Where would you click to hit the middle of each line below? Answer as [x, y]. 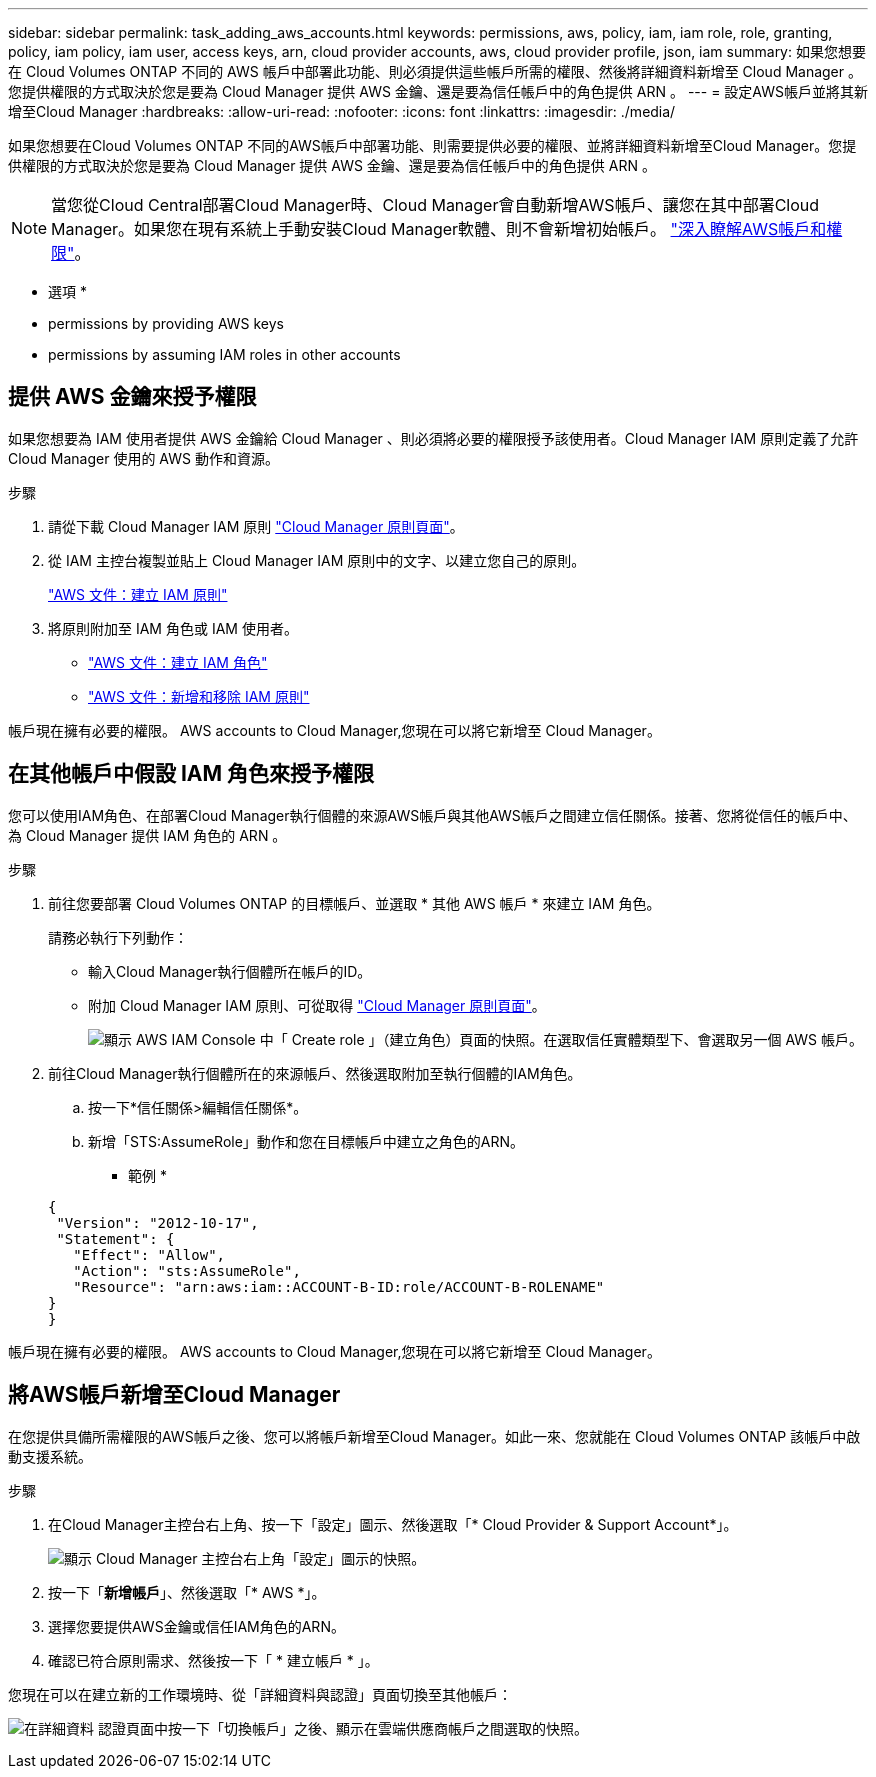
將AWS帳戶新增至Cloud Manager [174, 1395]
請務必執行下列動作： [118, 937]
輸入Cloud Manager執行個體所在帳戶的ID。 [230, 971]
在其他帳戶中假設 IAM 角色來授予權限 [191, 774]
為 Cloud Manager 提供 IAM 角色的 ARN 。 [147, 835]
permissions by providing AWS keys [166, 323]
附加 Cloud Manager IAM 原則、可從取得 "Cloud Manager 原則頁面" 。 [317, 1005]
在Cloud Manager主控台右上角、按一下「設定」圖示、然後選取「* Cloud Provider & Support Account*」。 [393, 1524]
